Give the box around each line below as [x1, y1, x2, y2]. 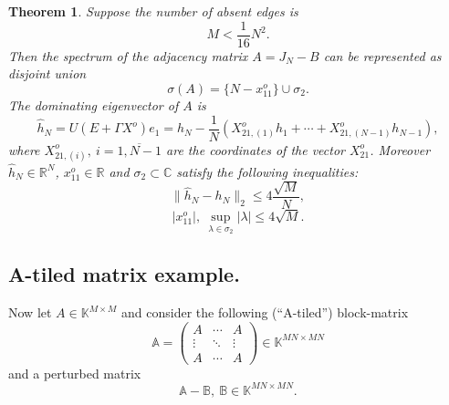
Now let [8, 303, 52, 322]
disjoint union [8, 64, 87, 83]
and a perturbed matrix [8, 363, 141, 382]
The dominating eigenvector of [8, 96, 179, 114]
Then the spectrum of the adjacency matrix [8, 46, 248, 65]
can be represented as [323, 46, 442, 65]
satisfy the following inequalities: [176, 161, 359, 181]
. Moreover [370, 140, 431, 159]
